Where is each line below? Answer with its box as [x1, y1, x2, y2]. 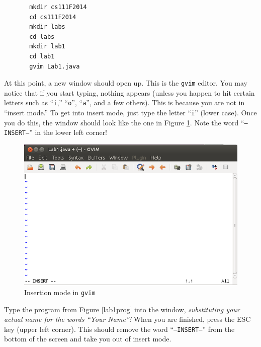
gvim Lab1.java [29, 62, 80, 70]
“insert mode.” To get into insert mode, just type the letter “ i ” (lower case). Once [4, 107, 257, 118]
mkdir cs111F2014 [29, 4, 87, 11]
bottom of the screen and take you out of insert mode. [4, 333, 171, 344]
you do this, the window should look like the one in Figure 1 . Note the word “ [4, 117, 244, 127]
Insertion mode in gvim [24, 287, 96, 297]
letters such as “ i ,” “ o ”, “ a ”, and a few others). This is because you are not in [4, 97, 245, 108]
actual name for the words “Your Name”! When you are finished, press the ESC [4, 314, 251, 324]
